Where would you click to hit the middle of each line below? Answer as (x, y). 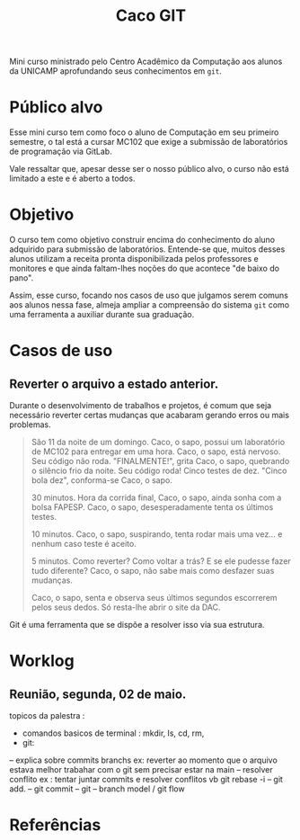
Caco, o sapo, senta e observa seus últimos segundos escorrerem (154, 598)
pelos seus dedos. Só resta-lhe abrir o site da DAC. (126, 607)
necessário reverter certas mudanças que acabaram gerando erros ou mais (150, 416)
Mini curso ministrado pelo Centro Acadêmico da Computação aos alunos (146, 62)
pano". (22, 278)
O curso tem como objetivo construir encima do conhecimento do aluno (142, 240)
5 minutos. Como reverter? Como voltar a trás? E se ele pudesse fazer (161, 561)
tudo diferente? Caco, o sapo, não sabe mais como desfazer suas (153, 571)
